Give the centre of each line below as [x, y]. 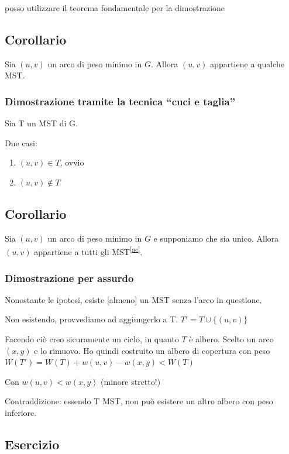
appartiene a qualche [247, 63]
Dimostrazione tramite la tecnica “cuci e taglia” [120, 101]
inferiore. [21, 412]
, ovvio [72, 162]
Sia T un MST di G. [41, 123]
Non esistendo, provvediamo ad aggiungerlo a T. [92, 319]
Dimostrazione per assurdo [69, 278]
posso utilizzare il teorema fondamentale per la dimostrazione [115, 8]
